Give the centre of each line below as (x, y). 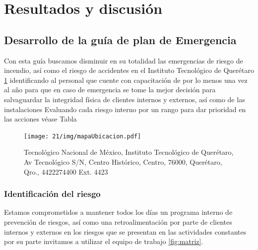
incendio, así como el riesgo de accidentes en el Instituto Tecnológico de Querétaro (129, 70)
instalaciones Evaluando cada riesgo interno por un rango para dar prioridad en (125, 109)
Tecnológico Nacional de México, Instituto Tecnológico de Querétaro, (129, 152)
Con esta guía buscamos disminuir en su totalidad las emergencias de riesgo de (124, 60)
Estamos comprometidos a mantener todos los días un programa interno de (118, 212)
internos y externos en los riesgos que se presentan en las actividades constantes (125, 231)
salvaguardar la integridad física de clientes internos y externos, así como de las (125, 99)
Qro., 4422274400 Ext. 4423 (66, 171)
